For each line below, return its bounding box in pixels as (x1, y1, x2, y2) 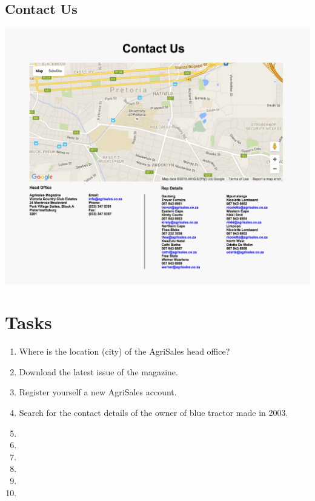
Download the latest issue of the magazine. (19, 365, 178, 378)
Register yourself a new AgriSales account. (19, 386, 177, 398)
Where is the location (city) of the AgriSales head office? (19, 345, 230, 358)
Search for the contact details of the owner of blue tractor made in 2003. (19, 406, 288, 419)
